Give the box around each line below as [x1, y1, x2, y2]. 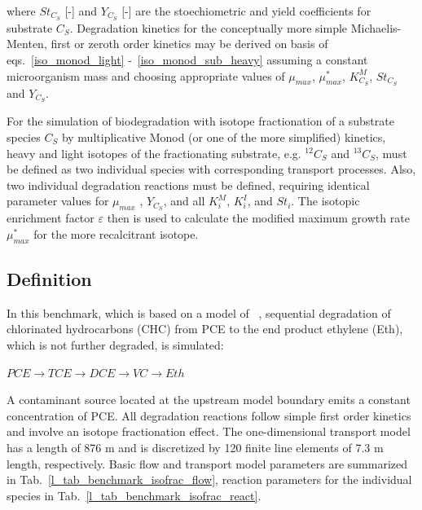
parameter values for [7, 192, 109, 209]
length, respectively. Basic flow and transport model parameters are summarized [7, 455, 407, 472]
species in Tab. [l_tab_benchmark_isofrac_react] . [7, 486, 262, 503]
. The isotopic [291, 192, 360, 209]
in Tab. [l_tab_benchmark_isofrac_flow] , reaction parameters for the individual [7, 471, 412, 488]
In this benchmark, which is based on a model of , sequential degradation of [7, 304, 391, 321]
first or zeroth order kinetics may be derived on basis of [51, 35, 328, 52]
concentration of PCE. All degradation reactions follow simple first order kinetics [7, 407, 411, 424]
